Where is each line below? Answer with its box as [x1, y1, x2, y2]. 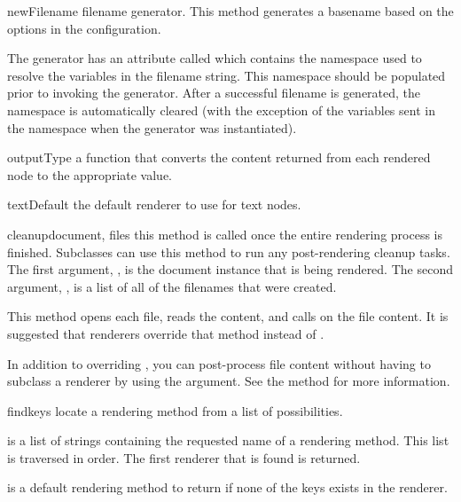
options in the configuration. [7, 19, 161, 37]
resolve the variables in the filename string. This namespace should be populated [7, 66, 446, 84]
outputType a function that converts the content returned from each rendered [7, 148, 431, 167]
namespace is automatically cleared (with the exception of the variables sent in [7, 100, 435, 119]
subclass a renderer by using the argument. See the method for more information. [7, 372, 450, 390]
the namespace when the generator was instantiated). [7, 118, 297, 137]
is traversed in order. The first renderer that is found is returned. [7, 448, 361, 467]
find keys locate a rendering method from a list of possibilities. [7, 401, 343, 420]
